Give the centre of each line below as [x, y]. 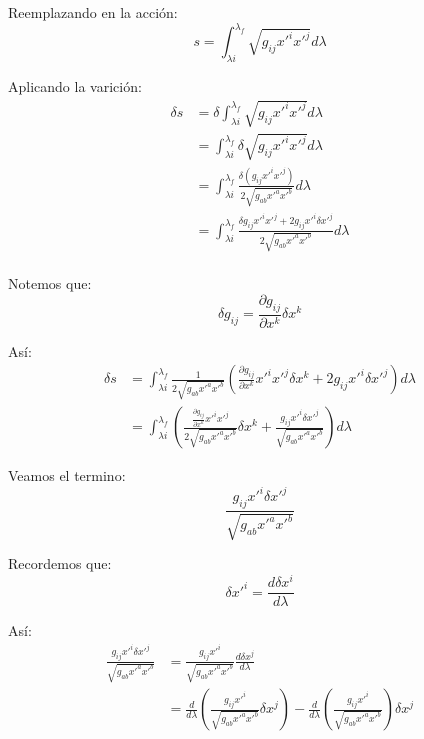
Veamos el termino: [67, 475]
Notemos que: [50, 283]
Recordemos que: [60, 563]
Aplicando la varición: [75, 85]
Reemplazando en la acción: [93, 12]
